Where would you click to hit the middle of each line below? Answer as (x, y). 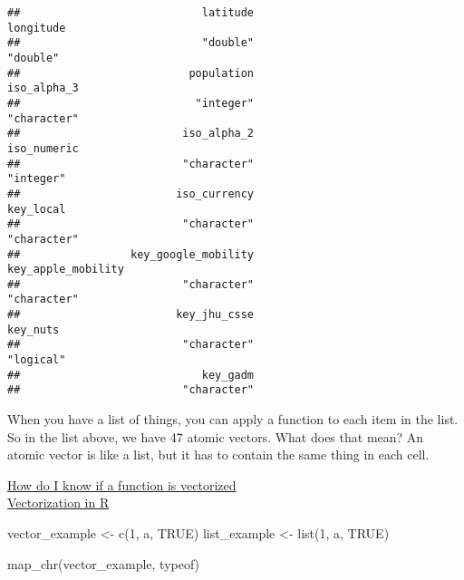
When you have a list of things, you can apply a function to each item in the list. (233, 419)
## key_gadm (131, 375)
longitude (37, 28)
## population (131, 73)
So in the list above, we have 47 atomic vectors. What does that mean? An (216, 436)
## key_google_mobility (131, 254)
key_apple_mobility (66, 270)
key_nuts (34, 329)
